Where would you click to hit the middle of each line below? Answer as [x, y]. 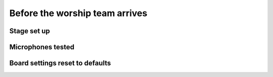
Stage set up [30, 31]
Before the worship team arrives [78, 13]
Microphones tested [42, 47]
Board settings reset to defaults [60, 63]
